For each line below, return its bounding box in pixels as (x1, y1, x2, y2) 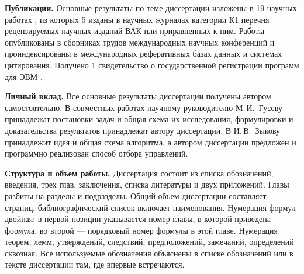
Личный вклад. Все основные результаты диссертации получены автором (5, 90, 271, 102)
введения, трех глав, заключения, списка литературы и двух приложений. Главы (5, 178, 289, 190)
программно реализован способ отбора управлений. (5, 147, 188, 159)
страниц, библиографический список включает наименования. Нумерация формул (5, 201, 296, 213)
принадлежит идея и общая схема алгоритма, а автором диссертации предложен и (5, 136, 296, 148)
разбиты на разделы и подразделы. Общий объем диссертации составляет (5, 189, 267, 202)
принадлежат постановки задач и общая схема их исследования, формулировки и (5, 113, 293, 125)
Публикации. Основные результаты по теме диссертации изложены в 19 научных (5, 2, 297, 13)
